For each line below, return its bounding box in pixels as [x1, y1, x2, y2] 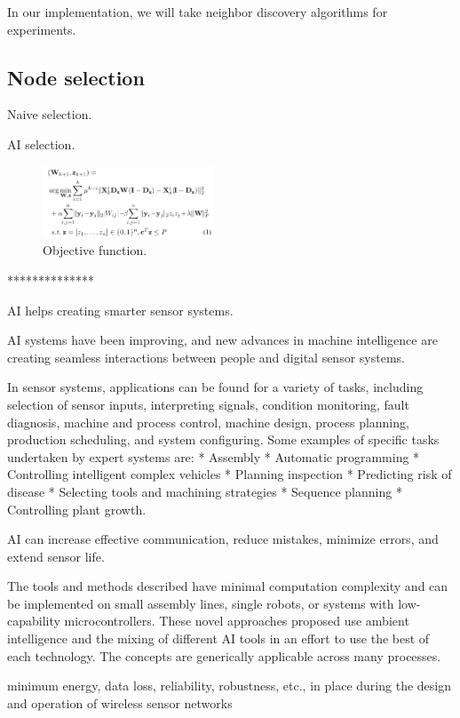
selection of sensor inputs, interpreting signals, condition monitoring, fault [7, 395, 409, 413]
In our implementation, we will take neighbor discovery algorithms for [7, 3, 388, 20]
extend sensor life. [7, 546, 105, 565]
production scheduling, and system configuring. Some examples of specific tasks [7, 430, 440, 449]
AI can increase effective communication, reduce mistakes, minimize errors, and [7, 530, 439, 548]
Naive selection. [7, 105, 92, 124]
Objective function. [43, 241, 147, 259]
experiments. [7, 20, 76, 38]
